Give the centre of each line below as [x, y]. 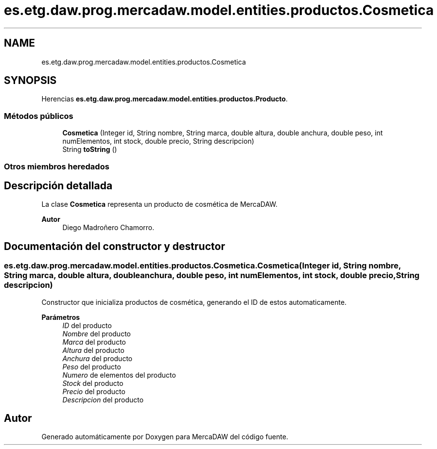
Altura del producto [93, 350]
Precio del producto [94, 391]
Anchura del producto [97, 358]
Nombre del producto [96, 333]
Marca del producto [94, 342]
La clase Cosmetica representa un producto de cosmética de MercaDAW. [159, 204]
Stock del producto [93, 383]
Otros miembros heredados [57, 166]
